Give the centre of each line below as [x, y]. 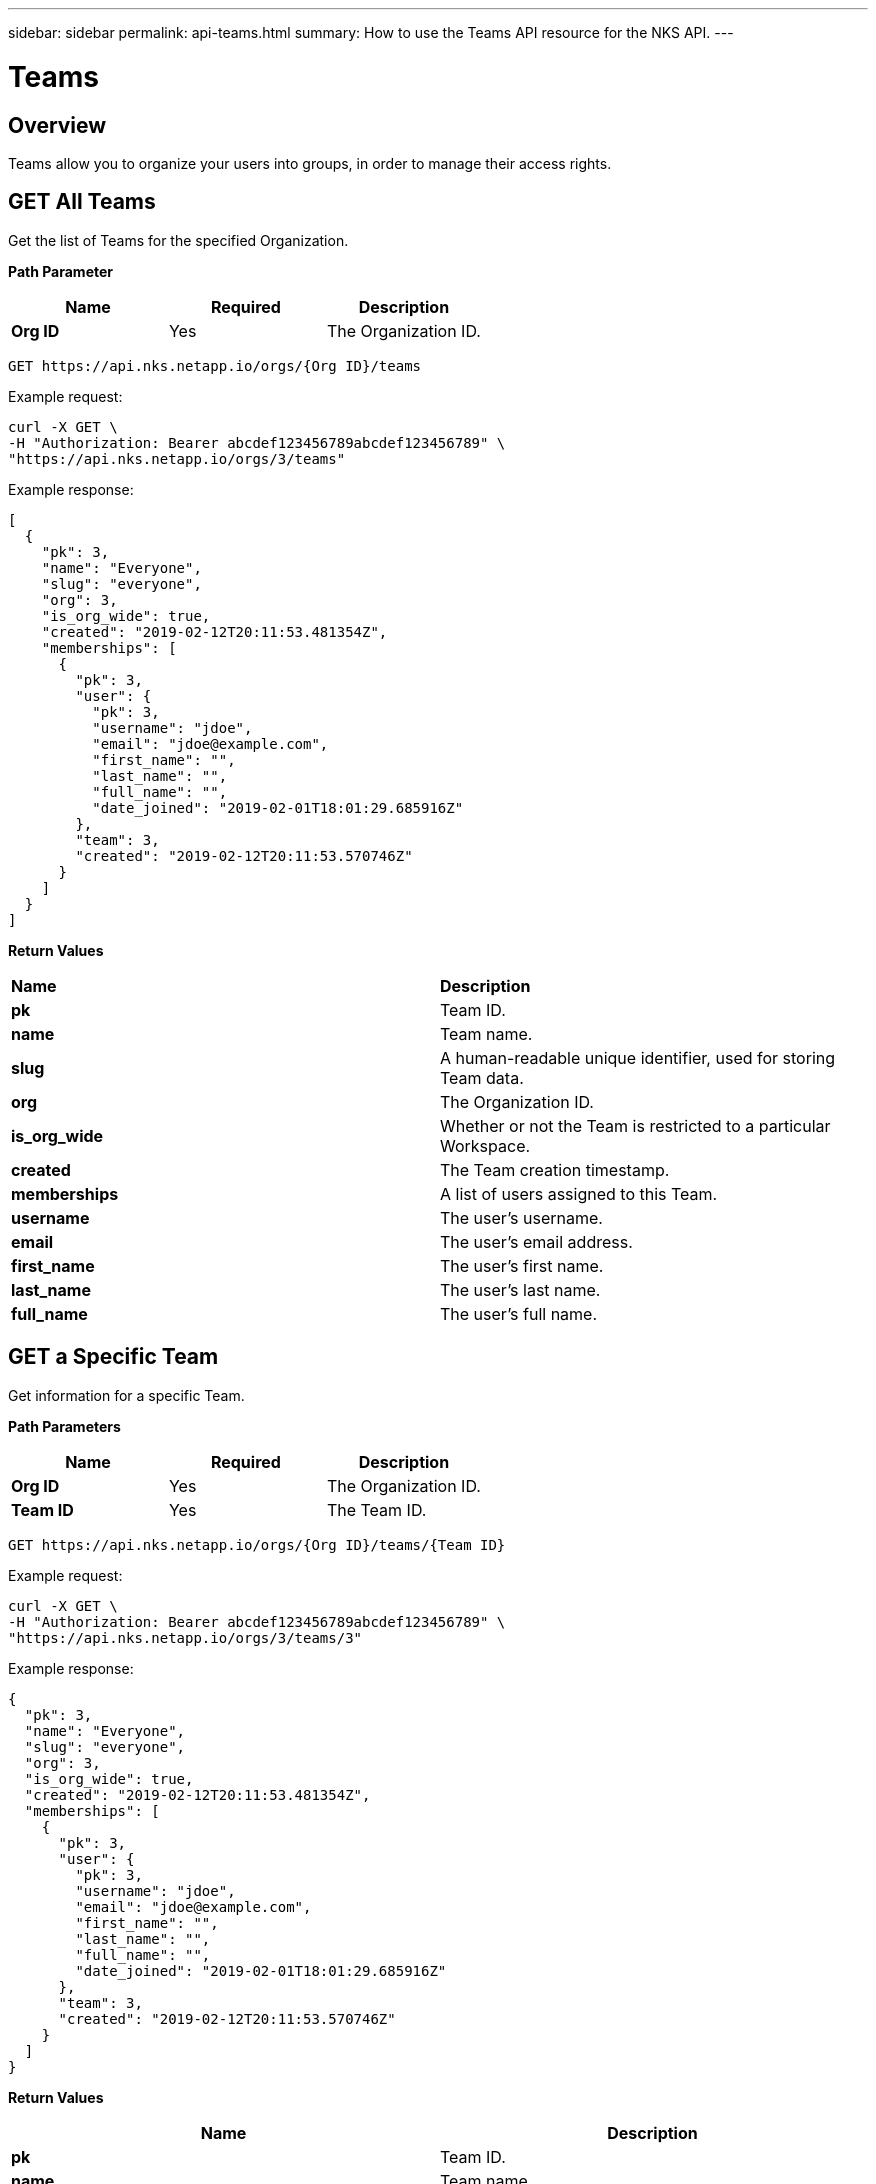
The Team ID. [376, 1509]
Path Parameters [64, 1426]
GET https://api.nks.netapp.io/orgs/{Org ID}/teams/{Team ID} [257, 1544]
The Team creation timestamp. [555, 1169]
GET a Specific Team [113, 1357]
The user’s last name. [520, 1289]
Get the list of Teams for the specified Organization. [178, 240]
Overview [57, 125]
